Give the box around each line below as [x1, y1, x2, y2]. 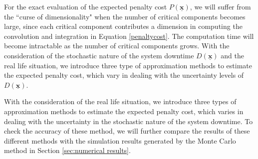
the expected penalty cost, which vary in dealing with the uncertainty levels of [4, 70, 244, 80]
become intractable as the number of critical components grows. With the [4, 40, 230, 51]
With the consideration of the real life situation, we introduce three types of [4, 96, 237, 107]
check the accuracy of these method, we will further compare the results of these [4, 126, 250, 136]
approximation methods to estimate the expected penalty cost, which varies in [4, 106, 244, 116]
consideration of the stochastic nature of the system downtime [4, 50, 194, 60]
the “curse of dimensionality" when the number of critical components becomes [4, 11, 246, 21]
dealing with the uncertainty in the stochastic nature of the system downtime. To [4, 116, 253, 126]
